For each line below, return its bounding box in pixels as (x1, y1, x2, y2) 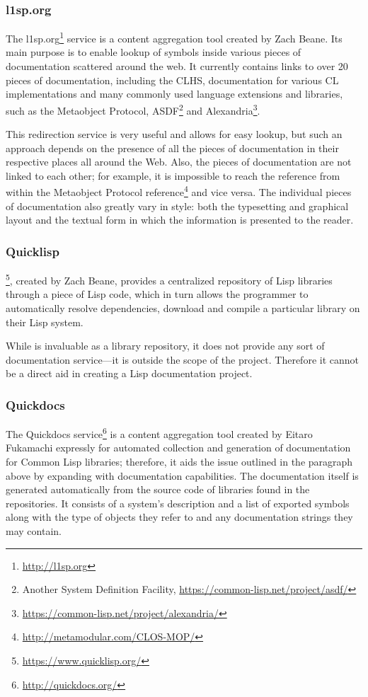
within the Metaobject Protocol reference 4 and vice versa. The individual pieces (6, 183, 352, 200)
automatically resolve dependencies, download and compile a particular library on (6, 300, 360, 315)
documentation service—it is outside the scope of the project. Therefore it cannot (6, 352, 359, 367)
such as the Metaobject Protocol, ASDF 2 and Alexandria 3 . (6, 100, 260, 117)
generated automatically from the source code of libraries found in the (6, 482, 310, 497)
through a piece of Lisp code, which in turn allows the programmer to (6, 287, 309, 301)
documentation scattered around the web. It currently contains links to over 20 (6, 59, 348, 74)
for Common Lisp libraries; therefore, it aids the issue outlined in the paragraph (6, 454, 353, 468)
